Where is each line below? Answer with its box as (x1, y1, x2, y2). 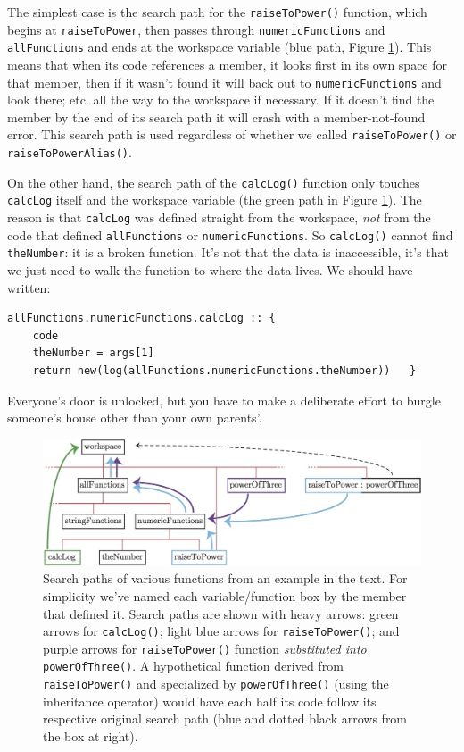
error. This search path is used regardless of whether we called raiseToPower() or (7, 125, 457, 144)
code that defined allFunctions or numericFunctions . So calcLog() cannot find (7, 225, 453, 244)
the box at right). (43, 726, 138, 745)
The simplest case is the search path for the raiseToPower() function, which (7, 3, 427, 21)
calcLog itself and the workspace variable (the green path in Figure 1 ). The (7, 190, 422, 209)
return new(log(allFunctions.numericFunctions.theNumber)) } (32, 363, 417, 377)
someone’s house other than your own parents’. (7, 408, 262, 427)
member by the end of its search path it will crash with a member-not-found (7, 107, 426, 126)
